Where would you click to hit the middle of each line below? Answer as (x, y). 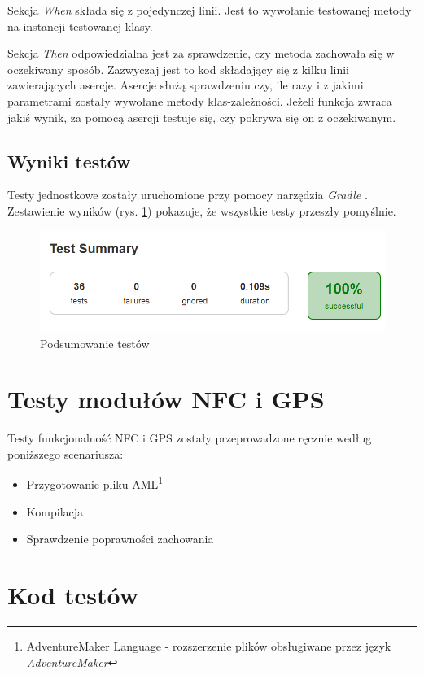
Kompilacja (55, 511)
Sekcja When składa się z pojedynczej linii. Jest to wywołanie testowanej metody (210, 10)
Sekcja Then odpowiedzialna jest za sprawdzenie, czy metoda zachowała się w (201, 53)
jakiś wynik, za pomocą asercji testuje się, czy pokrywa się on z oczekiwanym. (202, 117)
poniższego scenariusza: (66, 453)
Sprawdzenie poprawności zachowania (120, 539)
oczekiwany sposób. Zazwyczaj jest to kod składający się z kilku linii (179, 69)
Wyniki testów (69, 161)
